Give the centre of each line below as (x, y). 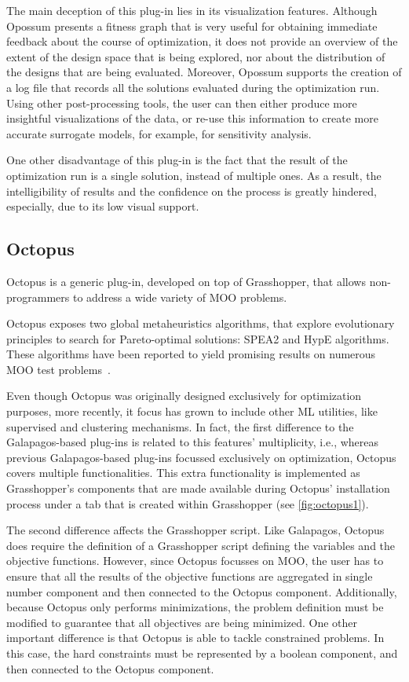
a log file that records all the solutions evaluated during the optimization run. (193, 87)
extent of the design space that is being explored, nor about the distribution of (196, 56)
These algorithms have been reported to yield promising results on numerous (191, 354)
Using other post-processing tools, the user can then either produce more (182, 103)
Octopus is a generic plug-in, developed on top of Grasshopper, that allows (186, 281)
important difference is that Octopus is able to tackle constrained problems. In (195, 638)
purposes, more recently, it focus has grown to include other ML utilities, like (192, 411)
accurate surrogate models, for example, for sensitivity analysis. (159, 133)
